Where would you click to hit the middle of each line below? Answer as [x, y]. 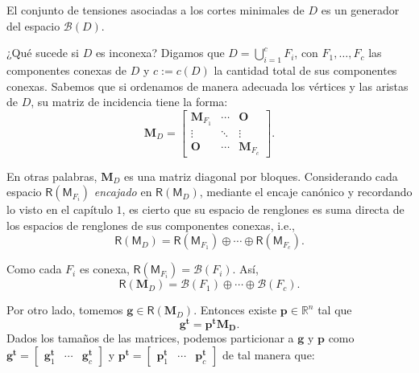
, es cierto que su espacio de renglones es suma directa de [263, 209]
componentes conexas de [67, 70]
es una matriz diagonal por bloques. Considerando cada [261, 176]
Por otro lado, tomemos [65, 310]
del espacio [33, 25]
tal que [335, 310]
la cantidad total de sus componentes [305, 70]
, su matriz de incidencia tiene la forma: [129, 102]
